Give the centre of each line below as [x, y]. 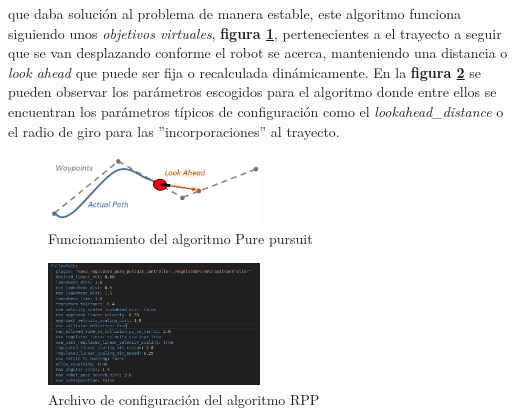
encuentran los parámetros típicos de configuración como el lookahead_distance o [256, 110]
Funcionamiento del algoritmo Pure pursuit [180, 237]
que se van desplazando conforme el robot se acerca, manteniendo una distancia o [258, 52]
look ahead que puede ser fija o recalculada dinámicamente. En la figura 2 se [245, 71]
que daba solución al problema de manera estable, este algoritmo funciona [235, 13]
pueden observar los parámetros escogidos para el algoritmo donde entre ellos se [252, 91]
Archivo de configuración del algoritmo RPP [184, 399]
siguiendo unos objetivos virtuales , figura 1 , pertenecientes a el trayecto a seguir [255, 32]
